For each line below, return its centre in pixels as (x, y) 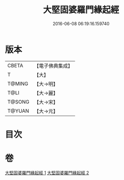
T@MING (18, 84)
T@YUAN (18, 111)
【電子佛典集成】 (54, 66)
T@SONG (19, 102)
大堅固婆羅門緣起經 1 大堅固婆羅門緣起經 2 (47, 173)
